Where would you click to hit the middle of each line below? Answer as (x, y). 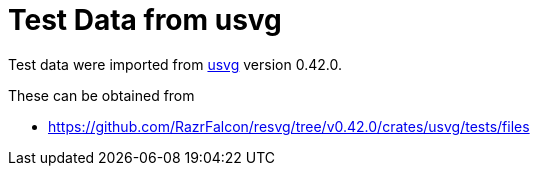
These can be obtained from (101, 95)
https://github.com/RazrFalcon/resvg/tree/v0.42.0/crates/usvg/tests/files (289, 126)
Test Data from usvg (145, 20)
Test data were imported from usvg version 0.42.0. (175, 64)
